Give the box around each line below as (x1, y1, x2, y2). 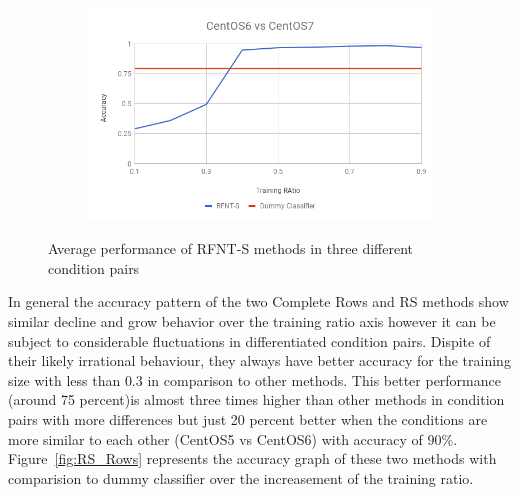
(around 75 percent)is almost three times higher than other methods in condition (8, 389, 505, 410)
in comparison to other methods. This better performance (147, 369, 501, 390)
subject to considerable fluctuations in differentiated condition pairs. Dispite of (8, 330, 491, 351)
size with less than (8, 369, 121, 390)
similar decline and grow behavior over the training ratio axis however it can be (8, 311, 496, 332)
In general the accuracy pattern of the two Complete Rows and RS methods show (8, 291, 509, 312)
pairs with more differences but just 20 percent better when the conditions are (8, 409, 488, 430)
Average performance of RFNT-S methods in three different (48, 238, 414, 259)
